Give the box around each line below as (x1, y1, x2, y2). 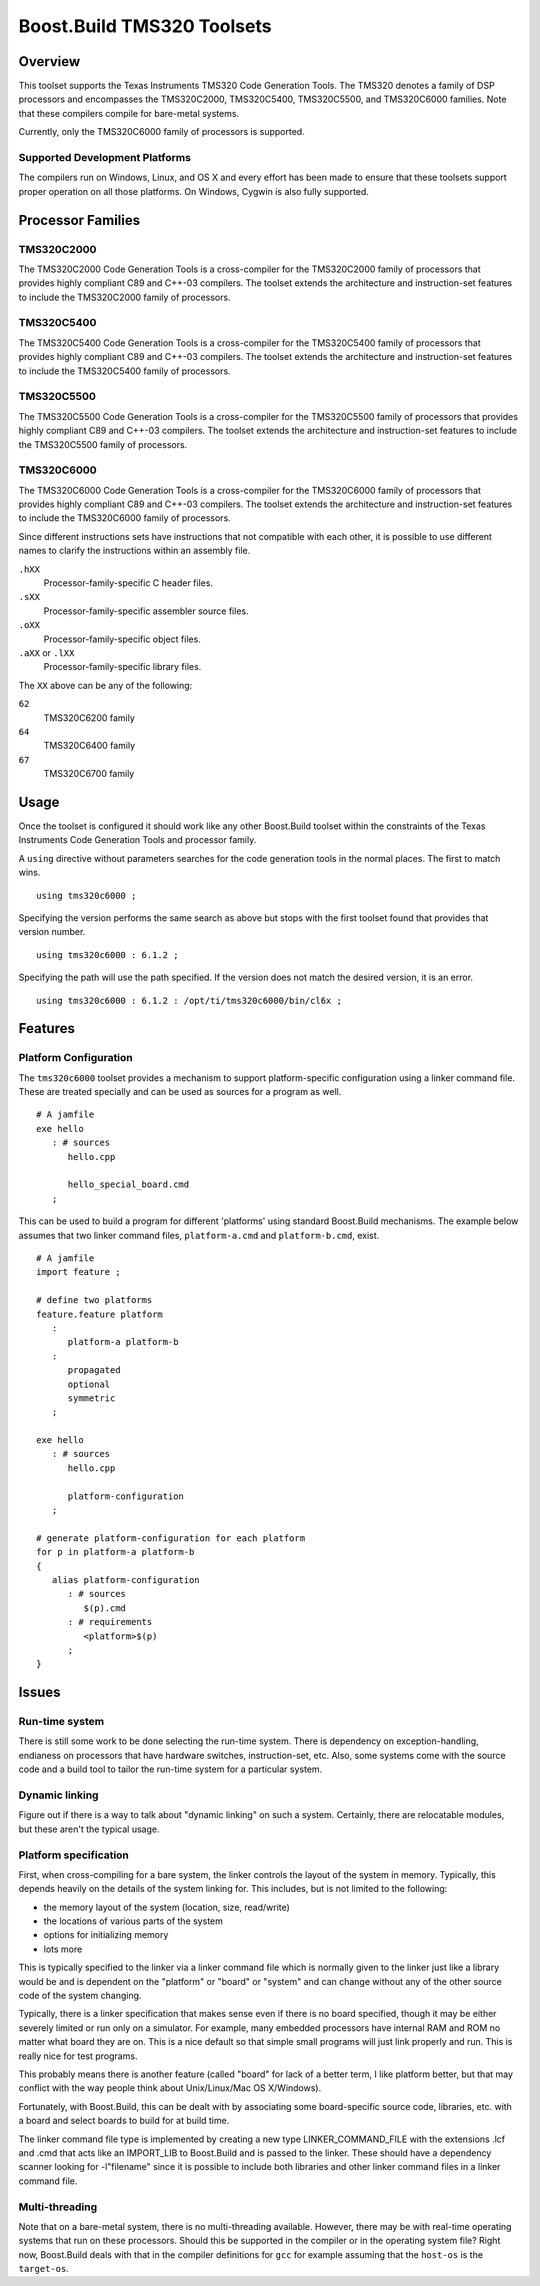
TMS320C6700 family (43, 768, 135, 780)
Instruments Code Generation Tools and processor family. (18, 834, 257, 846)
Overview (18, 53, 81, 70)
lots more (43, 1943, 83, 1955)
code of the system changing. (18, 1990, 142, 2002)
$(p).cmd (83, 1602, 127, 1614)
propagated (67, 1365, 121, 1376)
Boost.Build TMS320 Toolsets (18, 15, 272, 37)
